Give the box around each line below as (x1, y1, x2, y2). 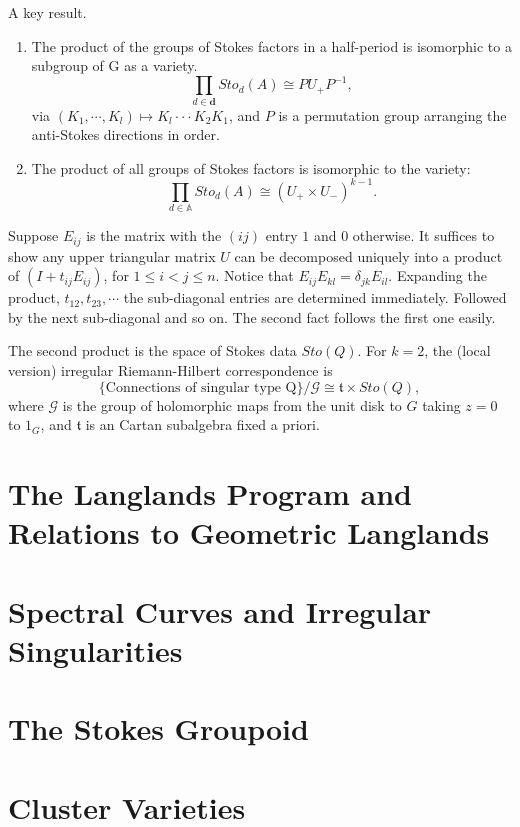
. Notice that (215, 265, 294, 286)
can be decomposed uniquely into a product (234, 245, 503, 266)
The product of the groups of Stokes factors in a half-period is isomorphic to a (31, 35, 512, 56)
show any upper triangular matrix (8, 245, 216, 266)
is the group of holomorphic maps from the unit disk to (62, 394, 402, 415)
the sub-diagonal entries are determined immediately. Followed (123, 287, 507, 308)
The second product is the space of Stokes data (8, 340, 297, 361)
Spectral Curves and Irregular (8, 590, 432, 631)
